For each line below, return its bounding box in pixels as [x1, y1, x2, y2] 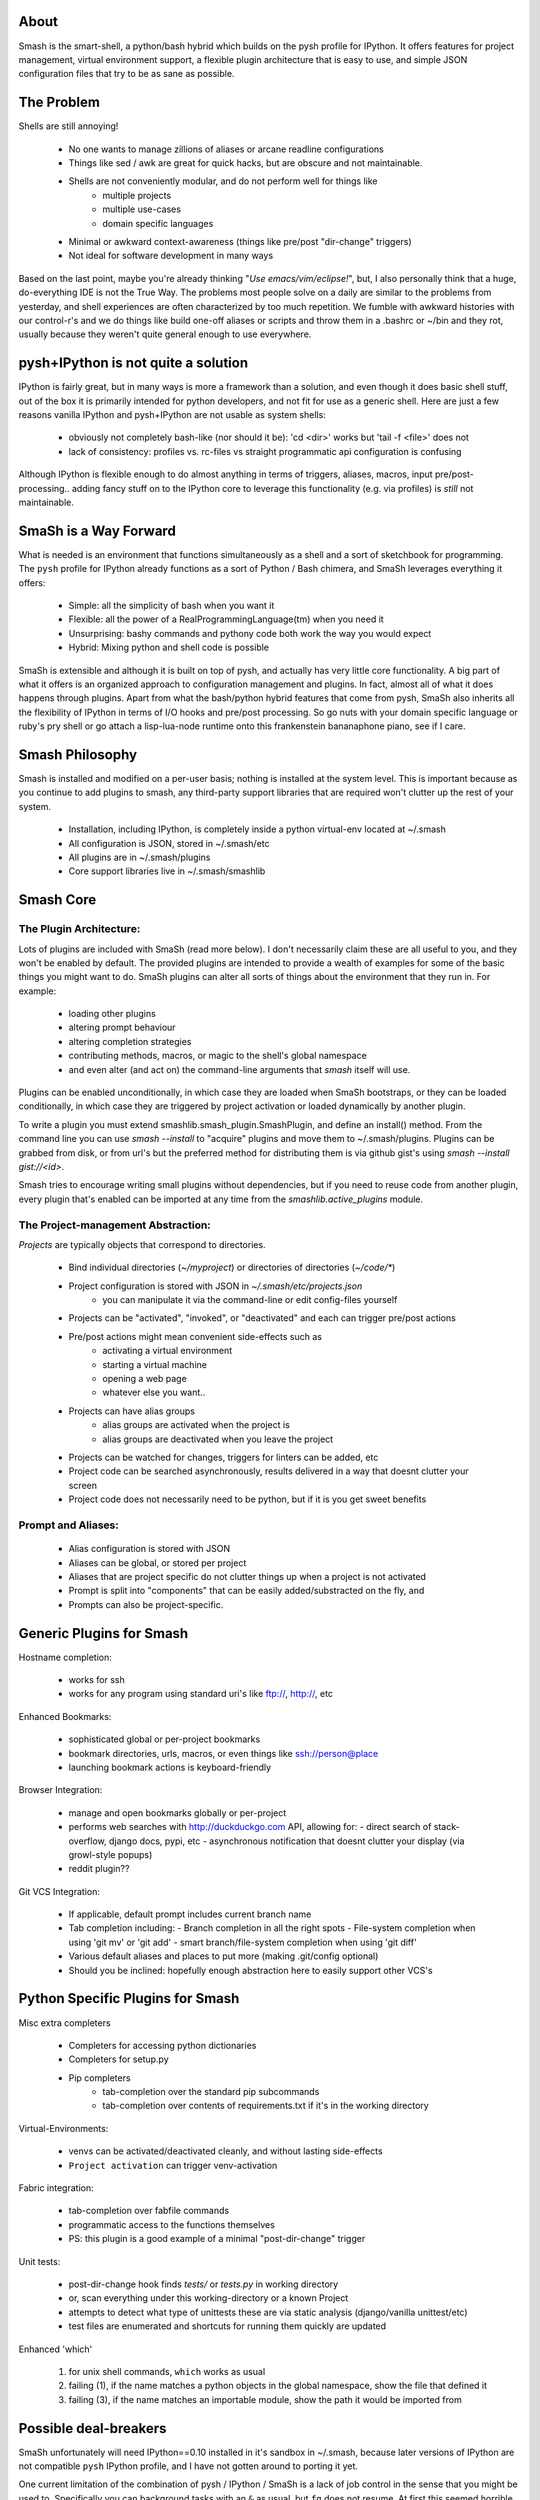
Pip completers [68, 2071, 131, 2084]
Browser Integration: [18, 1784, 103, 1796]
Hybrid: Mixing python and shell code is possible [68, 641, 270, 654]
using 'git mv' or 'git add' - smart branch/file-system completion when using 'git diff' [68, 1936, 417, 1948]
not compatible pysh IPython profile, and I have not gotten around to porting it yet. [18, 2460, 359, 2472]
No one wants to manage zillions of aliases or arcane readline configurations [68, 143, 384, 155]
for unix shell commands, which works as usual [68, 2365, 266, 2377]
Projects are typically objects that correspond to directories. [18, 1238, 266, 1250]
